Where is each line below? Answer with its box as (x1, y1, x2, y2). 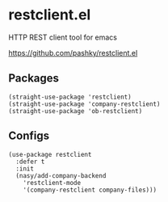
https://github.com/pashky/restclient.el (8, 48, 138, 57)
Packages (8, 71, 59, 86)
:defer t (15, 158, 45, 166)
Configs (8, 129, 50, 143)
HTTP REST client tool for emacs (8, 32, 118, 42)
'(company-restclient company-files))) (23, 186, 157, 194)
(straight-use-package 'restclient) (8, 93, 132, 101)
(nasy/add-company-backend (15, 171, 107, 179)
